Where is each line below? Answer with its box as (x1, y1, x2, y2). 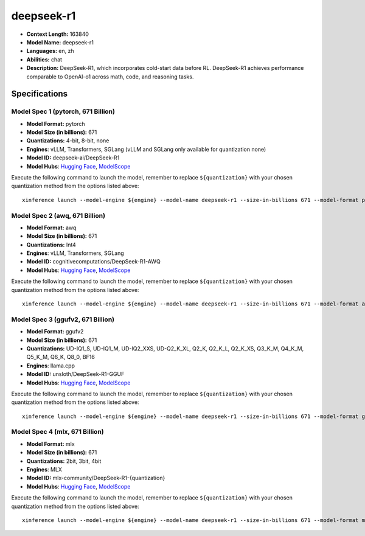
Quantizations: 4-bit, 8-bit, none (26, 137, 109, 144)
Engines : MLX (26, 466, 62, 473)
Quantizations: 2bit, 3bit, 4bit (26, 457, 102, 465)
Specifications (11, 89, 68, 99)
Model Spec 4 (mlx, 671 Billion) (11, 428, 105, 436)
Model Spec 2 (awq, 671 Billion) (11, 211, 106, 220)
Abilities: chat (26, 55, 63, 63)
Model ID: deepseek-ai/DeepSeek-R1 (26, 154, 120, 161)
